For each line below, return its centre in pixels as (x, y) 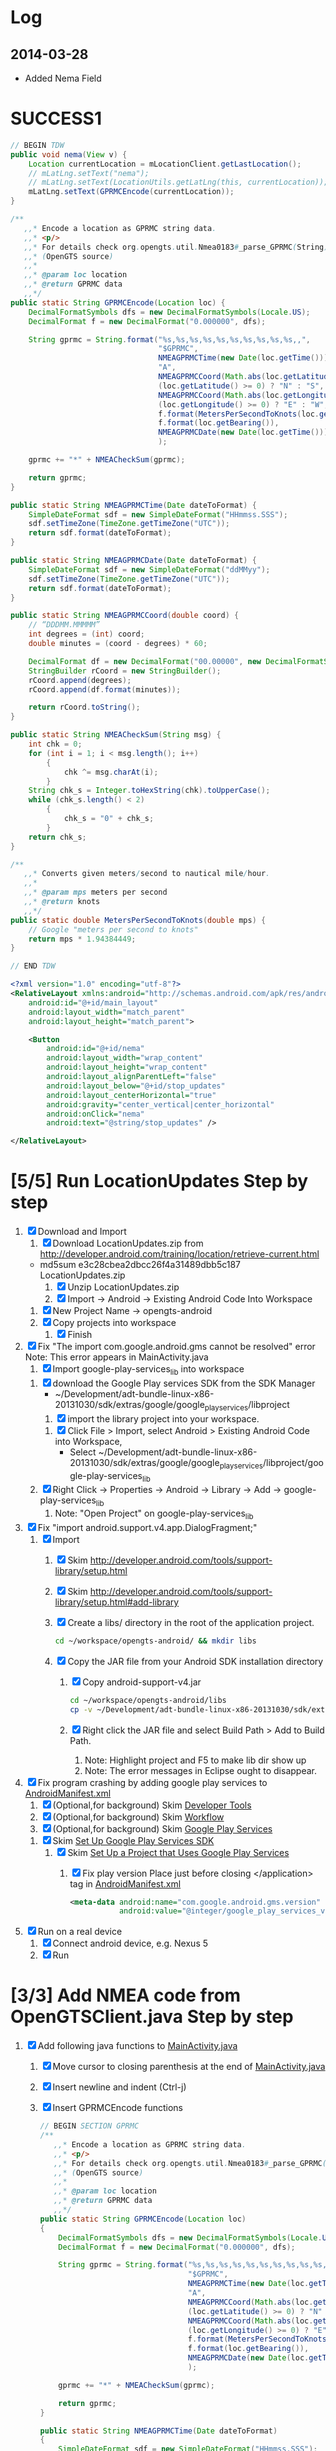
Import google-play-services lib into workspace (148, 1370)
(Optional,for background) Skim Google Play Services (162, 1828)
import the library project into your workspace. (163, 1418)
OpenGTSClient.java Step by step (152, 2017)
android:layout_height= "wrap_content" (127, 1067)
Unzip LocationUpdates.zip (123, 1287)
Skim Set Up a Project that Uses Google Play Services (178, 1852)
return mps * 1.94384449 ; (82, 939)
